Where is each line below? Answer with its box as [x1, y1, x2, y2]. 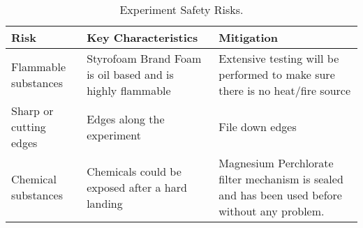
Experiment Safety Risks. [119, 1, 244, 17]
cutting [11, 119, 46, 135]
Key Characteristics [87, 29, 198, 45]
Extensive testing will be [218, 50, 339, 66]
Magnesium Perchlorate [218, 155, 334, 171]
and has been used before [218, 187, 342, 203]
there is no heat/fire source [218, 82, 351, 98]
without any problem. [218, 203, 325, 219]
